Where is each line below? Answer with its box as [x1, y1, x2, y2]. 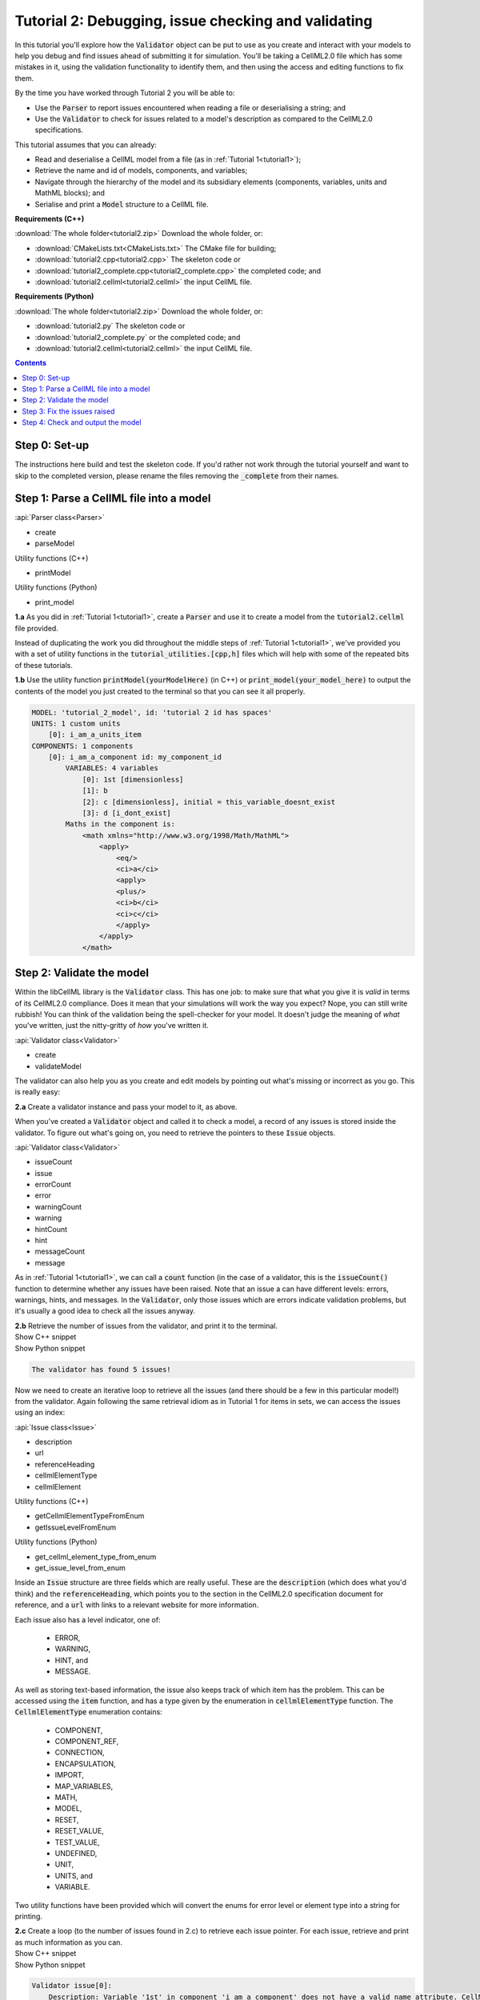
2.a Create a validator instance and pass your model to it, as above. [14, 1102, 238, 1111]
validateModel [34, 1061, 82, 1071]
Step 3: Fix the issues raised [22, 406, 115, 416]
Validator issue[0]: [31, 1981, 112, 1990]
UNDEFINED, [54, 1848, 98, 1858]
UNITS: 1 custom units [31, 718, 121, 728]
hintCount [34, 1224, 68, 1234]
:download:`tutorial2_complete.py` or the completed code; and [34, 332, 241, 342]
